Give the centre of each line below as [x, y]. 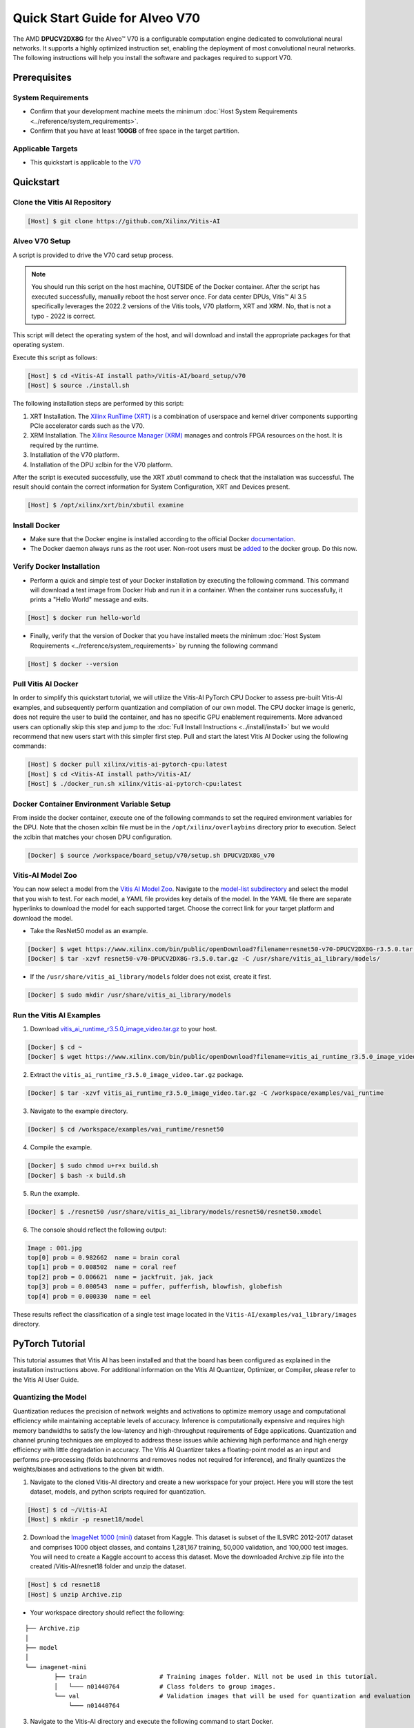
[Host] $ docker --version [73, 664]
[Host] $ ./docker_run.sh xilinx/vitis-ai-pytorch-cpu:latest [135, 784]
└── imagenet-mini [56, 1667]
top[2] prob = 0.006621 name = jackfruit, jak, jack [120, 1277]
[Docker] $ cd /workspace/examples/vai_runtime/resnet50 [126, 1129]
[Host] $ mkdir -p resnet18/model [86, 1520]
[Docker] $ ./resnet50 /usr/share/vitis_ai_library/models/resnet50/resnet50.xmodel [175, 1212]
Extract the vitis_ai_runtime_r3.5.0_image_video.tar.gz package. [137, 1075]
